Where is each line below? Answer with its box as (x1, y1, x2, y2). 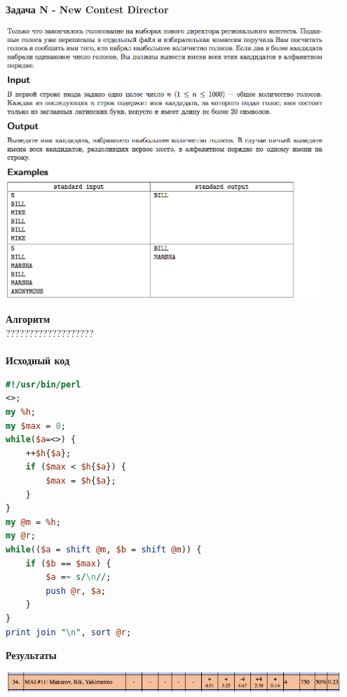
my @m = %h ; (6, 517, 61, 527)
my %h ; (6, 407, 36, 418)
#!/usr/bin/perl (6, 379, 81, 390)
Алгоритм (6, 312, 50, 326)
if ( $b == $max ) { (25, 558, 111, 569)
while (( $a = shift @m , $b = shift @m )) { (6, 544, 202, 555)
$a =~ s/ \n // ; (46, 572, 111, 583)
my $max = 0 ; (6, 420, 66, 431)
